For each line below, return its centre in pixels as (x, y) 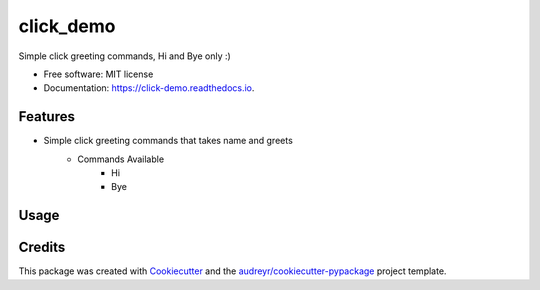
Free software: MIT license (98, 74)
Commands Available (121, 159)
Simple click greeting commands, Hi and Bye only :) (125, 56)
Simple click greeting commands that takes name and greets (168, 141)
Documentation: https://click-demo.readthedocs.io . (149, 88)
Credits (42, 247)
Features (46, 116)
